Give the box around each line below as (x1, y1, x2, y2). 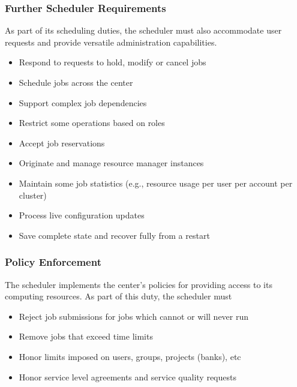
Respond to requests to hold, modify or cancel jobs (19, 56, 206, 68)
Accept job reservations (19, 136, 105, 149)
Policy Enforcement (5, 254, 101, 269)
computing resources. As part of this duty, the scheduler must (5, 290, 232, 302)
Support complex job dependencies (19, 96, 147, 109)
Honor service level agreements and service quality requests (19, 370, 236, 383)
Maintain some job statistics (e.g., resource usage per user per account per (19, 176, 293, 189)
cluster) (19, 188, 47, 201)
